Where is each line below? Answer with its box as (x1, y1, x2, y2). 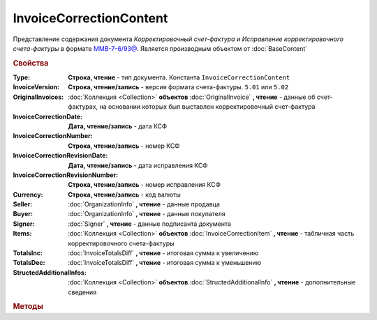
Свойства (13, 58, 49, 68)
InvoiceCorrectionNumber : (13, 132, 94, 140)
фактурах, (68, 102, 98, 111)
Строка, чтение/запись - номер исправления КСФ (68, 181, 221, 189)
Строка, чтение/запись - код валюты (68, 190, 181, 199)
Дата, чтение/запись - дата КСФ (68, 122, 168, 130)
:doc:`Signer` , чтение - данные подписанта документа (68, 220, 232, 228)
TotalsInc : (13, 249, 43, 257)
